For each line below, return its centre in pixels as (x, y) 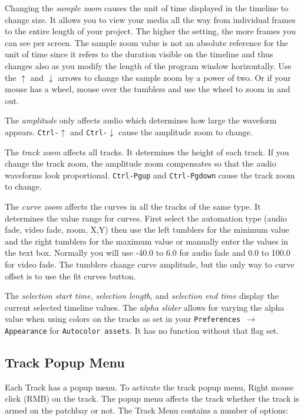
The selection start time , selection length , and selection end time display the (142, 296)
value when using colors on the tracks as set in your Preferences (123, 319)
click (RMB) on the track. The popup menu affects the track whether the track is (152, 398)
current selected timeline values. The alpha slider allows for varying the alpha (145, 307)
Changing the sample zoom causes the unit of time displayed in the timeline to (147, 8)
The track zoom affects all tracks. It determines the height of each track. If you (147, 152)
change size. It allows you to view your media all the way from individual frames (150, 19)
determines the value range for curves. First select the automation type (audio (146, 218)
